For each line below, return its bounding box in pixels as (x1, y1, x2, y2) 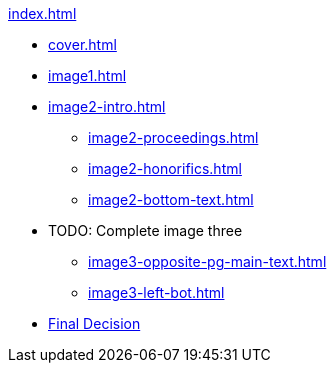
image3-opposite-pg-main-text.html (88, 253, 327, 270)
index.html (8, 5, 77, 22)
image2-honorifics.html (88, 160, 242, 177)
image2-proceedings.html (88, 129, 259, 146)
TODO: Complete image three (48, 222, 243, 239)
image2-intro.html (48, 98, 166, 115)
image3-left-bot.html (88, 284, 225, 301)
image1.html (48, 67, 127, 84)
